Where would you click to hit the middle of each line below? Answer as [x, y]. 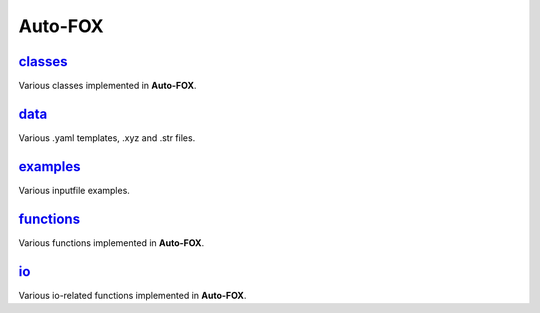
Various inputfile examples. [74, 190]
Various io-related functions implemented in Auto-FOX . [132, 295]
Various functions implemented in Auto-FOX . [111, 242]
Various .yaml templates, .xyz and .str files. [107, 137]
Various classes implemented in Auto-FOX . [107, 86]
